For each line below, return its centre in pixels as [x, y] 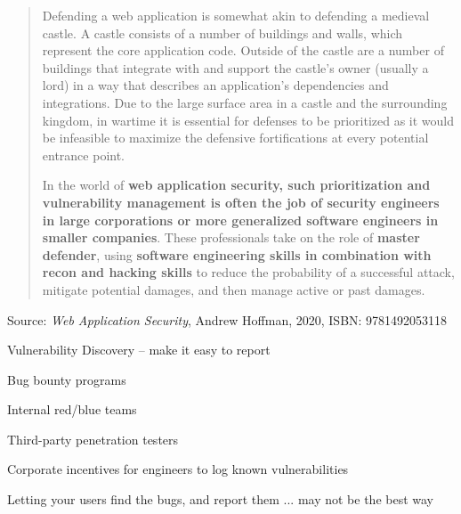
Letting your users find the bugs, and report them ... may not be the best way [220, 499]
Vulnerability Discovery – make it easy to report [139, 350]
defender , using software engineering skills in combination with [237, 254]
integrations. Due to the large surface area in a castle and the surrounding [245, 102]
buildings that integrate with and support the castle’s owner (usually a [235, 67]
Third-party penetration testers [93, 439]
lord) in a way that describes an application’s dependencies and [215, 85]
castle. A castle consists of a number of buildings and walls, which [222, 33]
